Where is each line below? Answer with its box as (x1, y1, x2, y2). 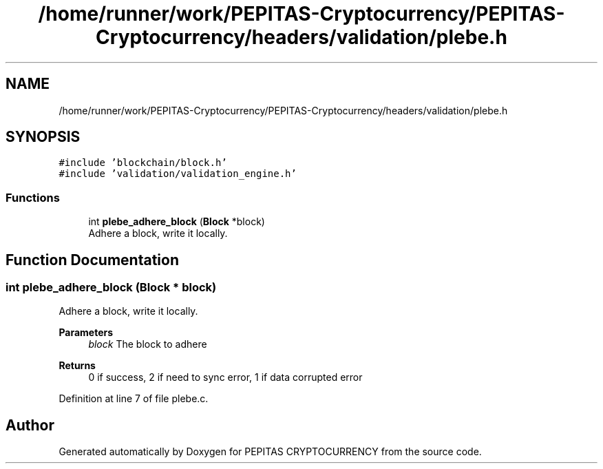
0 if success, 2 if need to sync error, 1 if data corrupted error (88, 371, 363, 384)
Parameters (59, 326, 114, 339)
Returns (59, 359, 96, 372)
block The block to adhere (88, 338, 207, 351)
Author (6, 416, 54, 434)
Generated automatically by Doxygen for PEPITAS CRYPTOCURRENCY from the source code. (59, 446, 482, 458)
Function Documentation (6, 251, 179, 269)
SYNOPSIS (6, 128, 81, 146)
